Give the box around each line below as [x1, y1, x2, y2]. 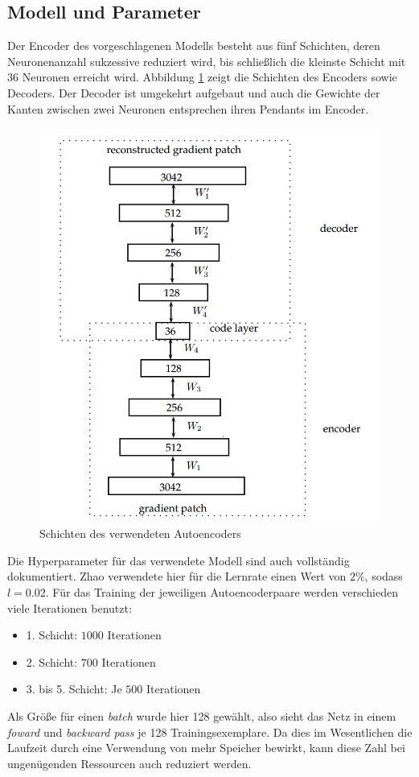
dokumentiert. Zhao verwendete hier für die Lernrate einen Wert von [7, 568, 347, 585]
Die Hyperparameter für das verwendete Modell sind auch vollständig [7, 552, 350, 568]
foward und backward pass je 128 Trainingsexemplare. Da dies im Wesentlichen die [7, 723, 413, 740]
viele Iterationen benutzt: [7, 599, 132, 616]
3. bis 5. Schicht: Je [26, 680, 122, 697]
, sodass [364, 568, 403, 585]
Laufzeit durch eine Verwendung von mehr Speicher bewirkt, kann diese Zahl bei [7, 739, 405, 756]
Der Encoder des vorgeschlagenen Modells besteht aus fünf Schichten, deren [7, 37, 380, 54]
